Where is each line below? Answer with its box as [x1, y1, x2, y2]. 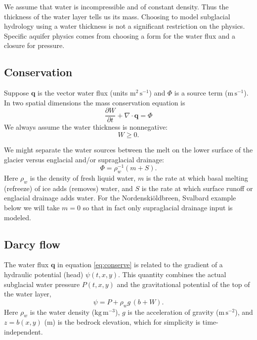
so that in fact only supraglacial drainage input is [83, 202, 233, 213]
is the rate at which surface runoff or [141, 183, 253, 193]
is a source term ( [174, 88, 228, 98]
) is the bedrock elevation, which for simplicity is [52, 317, 201, 327]
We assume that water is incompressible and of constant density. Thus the [4, 1, 229, 11]
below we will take [4, 202, 60, 213]
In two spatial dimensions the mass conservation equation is [4, 97, 185, 107]
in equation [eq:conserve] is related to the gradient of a [57, 259, 223, 270]
